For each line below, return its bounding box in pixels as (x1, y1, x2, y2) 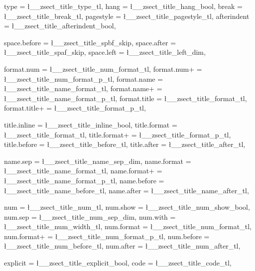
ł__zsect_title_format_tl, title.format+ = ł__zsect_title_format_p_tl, (4, 129, 231, 139)
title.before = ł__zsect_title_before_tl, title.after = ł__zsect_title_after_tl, (4, 139, 246, 149)
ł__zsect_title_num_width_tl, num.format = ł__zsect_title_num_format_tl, (4, 221, 252, 232)
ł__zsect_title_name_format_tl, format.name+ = (4, 83, 162, 94)
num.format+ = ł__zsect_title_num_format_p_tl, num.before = (4, 231, 210, 241)
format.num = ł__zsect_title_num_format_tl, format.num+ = (4, 63, 202, 74)
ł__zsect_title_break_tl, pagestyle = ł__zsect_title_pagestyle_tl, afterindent (4, 10, 250, 21)
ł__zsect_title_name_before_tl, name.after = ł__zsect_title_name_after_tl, (4, 185, 249, 195)
